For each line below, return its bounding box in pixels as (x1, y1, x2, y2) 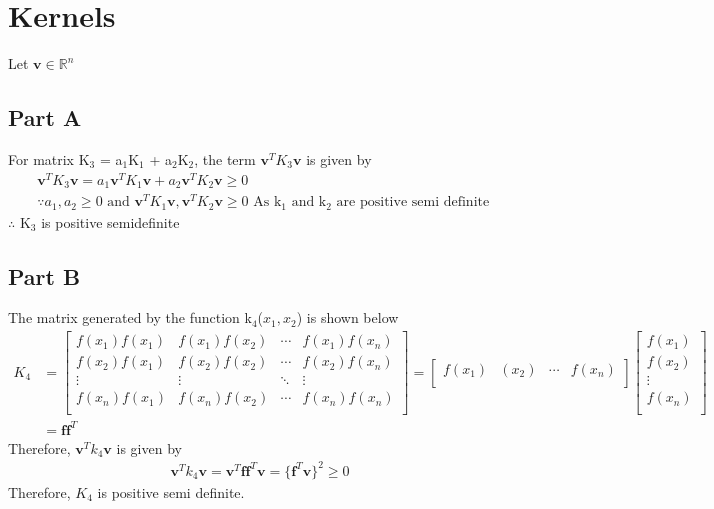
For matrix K (8, 148, 90, 169)
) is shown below (296, 307, 399, 328)
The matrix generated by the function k (8, 307, 252, 328)
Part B (8, 260, 81, 291)
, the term (194, 148, 256, 169)
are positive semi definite (336, 195, 490, 210)
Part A (8, 102, 82, 133)
